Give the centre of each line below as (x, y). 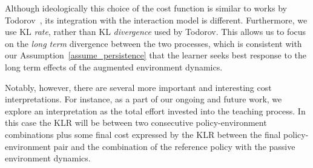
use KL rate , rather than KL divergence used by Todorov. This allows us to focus (156, 32)
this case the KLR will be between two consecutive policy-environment (136, 123)
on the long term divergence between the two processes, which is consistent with (153, 43)
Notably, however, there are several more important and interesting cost (138, 87)
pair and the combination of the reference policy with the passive (174, 146)
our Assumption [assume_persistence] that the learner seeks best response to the (156, 55)
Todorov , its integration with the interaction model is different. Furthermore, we (156, 20)
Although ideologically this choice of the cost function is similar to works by (146, 8)
